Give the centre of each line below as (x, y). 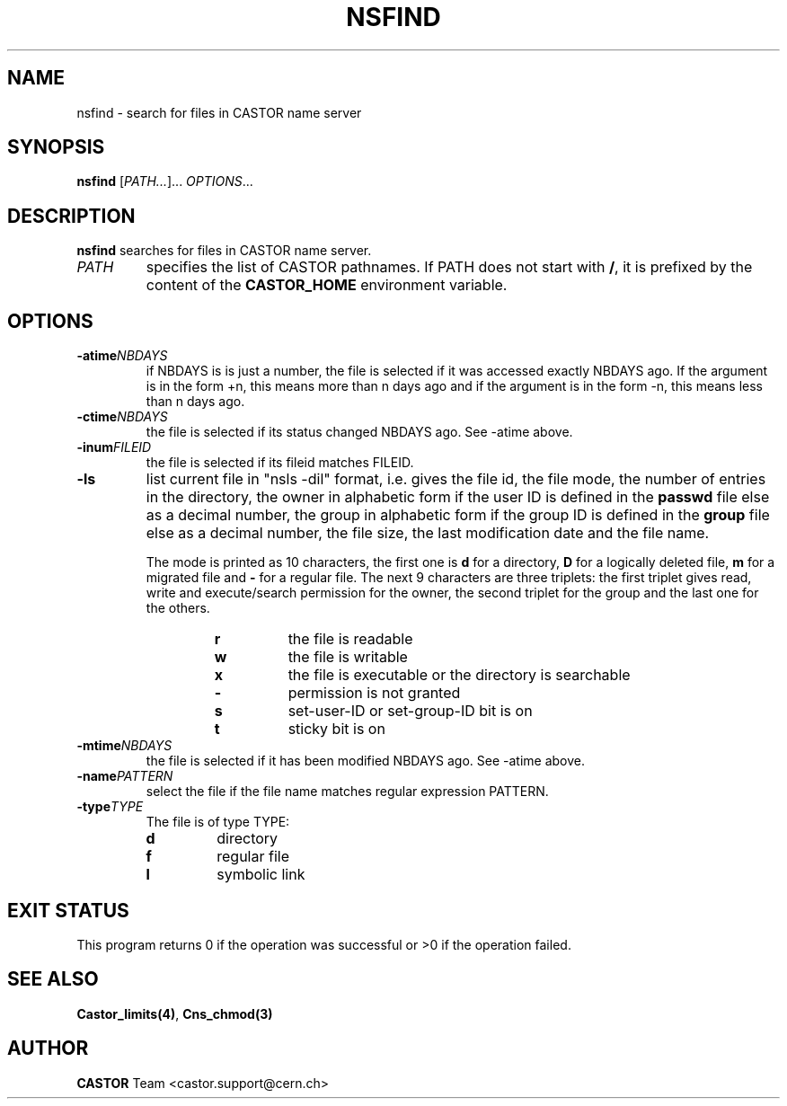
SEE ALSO (53, 979)
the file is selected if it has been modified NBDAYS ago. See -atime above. (366, 761)
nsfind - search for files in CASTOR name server (219, 112)
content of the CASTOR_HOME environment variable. (327, 285)
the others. (178, 608)
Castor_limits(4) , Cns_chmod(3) (175, 1013)
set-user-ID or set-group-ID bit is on (410, 711)
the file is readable (350, 639)
